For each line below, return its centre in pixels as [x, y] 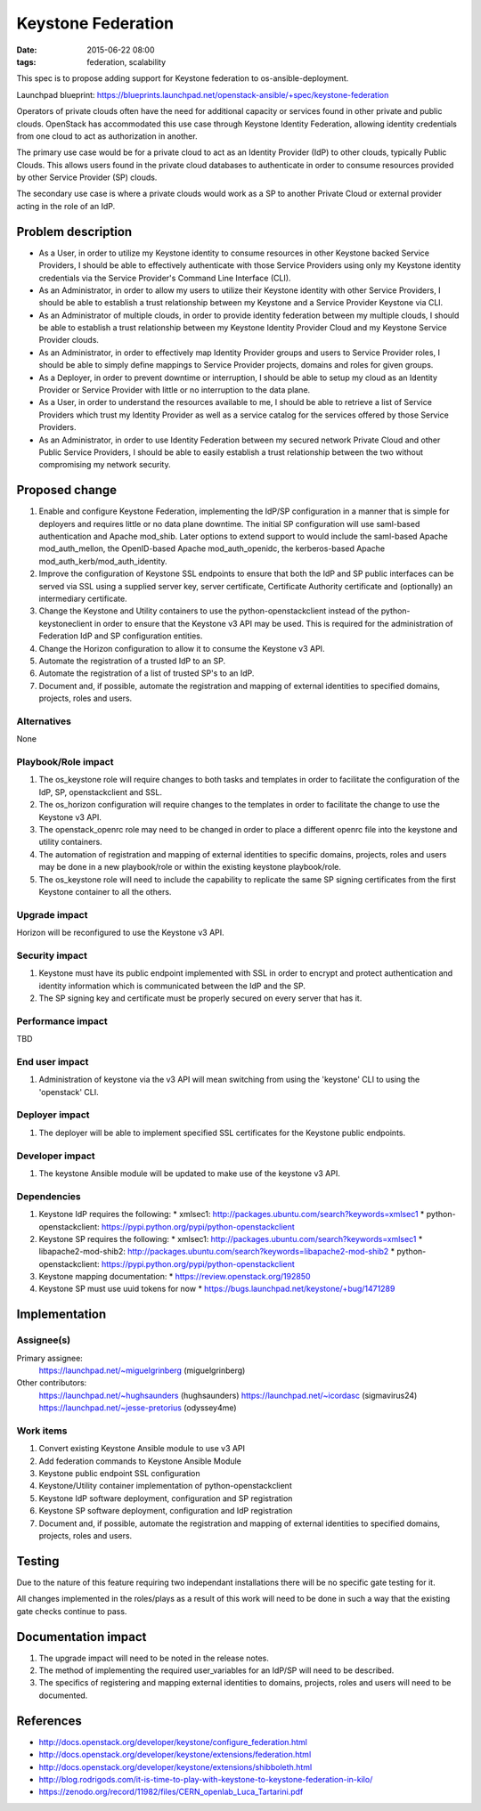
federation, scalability [126, 61]
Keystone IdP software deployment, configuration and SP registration [166, 1498]
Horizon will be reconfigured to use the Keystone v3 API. [120, 933]
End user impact [53, 1061]
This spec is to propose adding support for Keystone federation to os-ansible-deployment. [183, 78]
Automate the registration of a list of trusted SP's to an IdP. [147, 673]
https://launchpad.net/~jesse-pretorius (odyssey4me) [138, 1408]
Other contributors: [52, 1383]
